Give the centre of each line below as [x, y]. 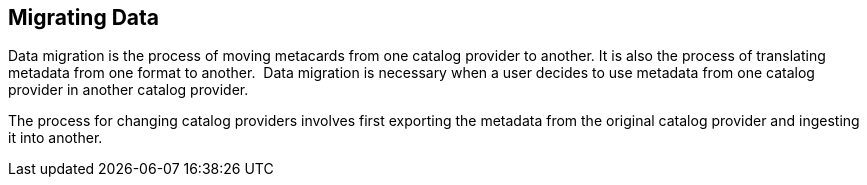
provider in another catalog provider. [128, 90]
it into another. [55, 138]
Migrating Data [84, 17]
